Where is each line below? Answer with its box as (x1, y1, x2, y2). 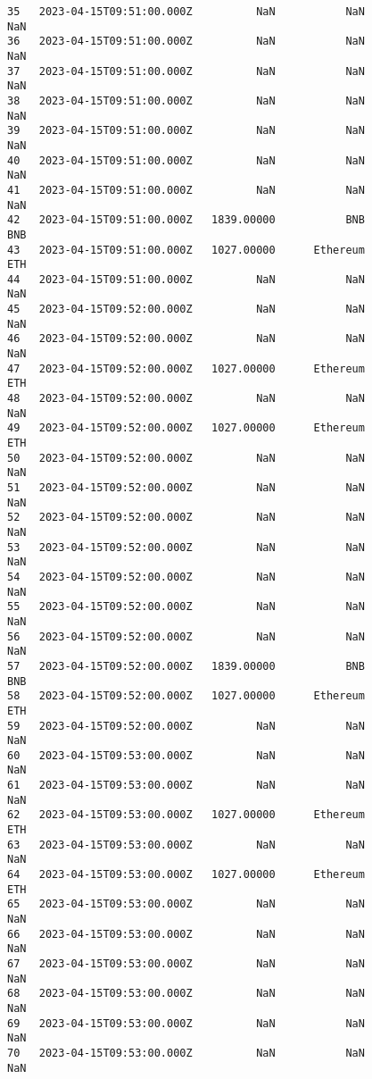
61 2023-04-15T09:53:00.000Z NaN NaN (7, 779, 365, 792)
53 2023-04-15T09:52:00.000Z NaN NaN (7, 540, 365, 554)
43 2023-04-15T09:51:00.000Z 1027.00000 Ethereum (7, 243, 365, 256)
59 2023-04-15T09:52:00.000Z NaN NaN (7, 719, 365, 732)
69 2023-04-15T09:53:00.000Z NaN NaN (7, 1016, 365, 1030)
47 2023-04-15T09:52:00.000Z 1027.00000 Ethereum (7, 362, 365, 375)
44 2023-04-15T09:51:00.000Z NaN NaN (7, 272, 365, 286)
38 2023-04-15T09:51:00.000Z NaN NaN (7, 94, 365, 107)
